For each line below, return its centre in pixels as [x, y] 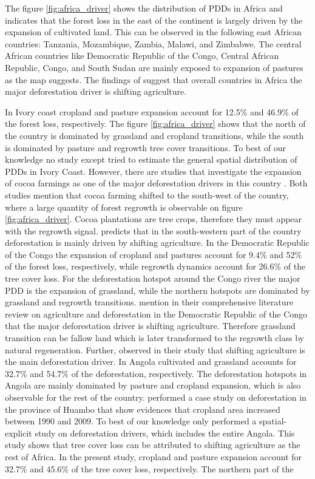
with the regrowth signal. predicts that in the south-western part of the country [153, 230]
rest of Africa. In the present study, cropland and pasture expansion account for [154, 456]
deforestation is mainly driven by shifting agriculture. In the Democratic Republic [157, 243]
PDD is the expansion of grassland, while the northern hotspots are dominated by [157, 290]
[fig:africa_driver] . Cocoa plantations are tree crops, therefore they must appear [154, 219]
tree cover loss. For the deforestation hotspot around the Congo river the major [153, 278]
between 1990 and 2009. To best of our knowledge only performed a [131, 421]
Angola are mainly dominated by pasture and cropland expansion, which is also [153, 385]
